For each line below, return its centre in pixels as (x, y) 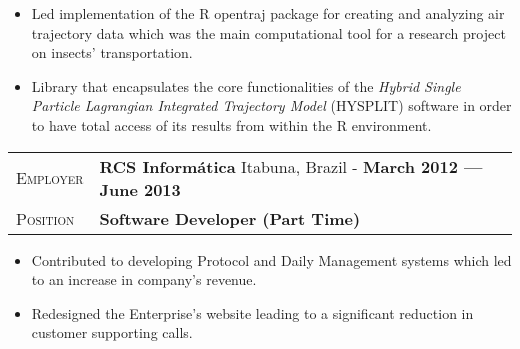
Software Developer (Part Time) (230, 218)
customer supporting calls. (112, 332)
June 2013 (140, 189)
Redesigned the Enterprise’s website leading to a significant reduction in (252, 312)
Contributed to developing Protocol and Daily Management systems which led (271, 259)
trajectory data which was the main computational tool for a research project (268, 32)
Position (45, 218)
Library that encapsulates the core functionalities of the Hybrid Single (246, 85)
